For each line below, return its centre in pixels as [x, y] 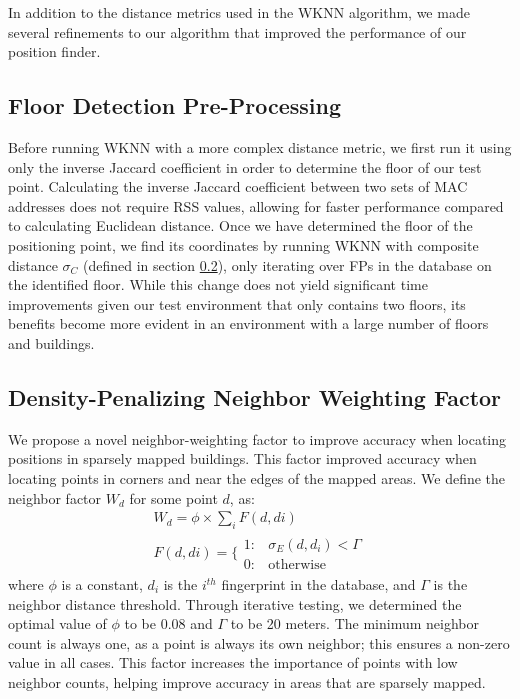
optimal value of [57, 623]
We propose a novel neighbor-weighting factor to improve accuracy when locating [257, 438]
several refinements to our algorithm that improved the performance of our [237, 31]
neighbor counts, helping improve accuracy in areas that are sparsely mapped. [247, 681]
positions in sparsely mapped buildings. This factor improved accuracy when [242, 458]
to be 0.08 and [168, 623]
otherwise [297, 564]
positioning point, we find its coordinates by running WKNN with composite [243, 244]
